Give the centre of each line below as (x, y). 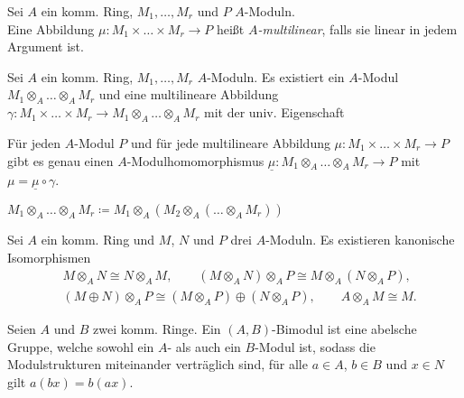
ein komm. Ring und (98, 239)
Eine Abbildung (51, 28)
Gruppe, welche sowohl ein (81, 346)
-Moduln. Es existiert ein (276, 76)
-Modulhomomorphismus (195, 160)
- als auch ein (204, 346)
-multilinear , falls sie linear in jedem (357, 28)
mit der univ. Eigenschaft (274, 112)
